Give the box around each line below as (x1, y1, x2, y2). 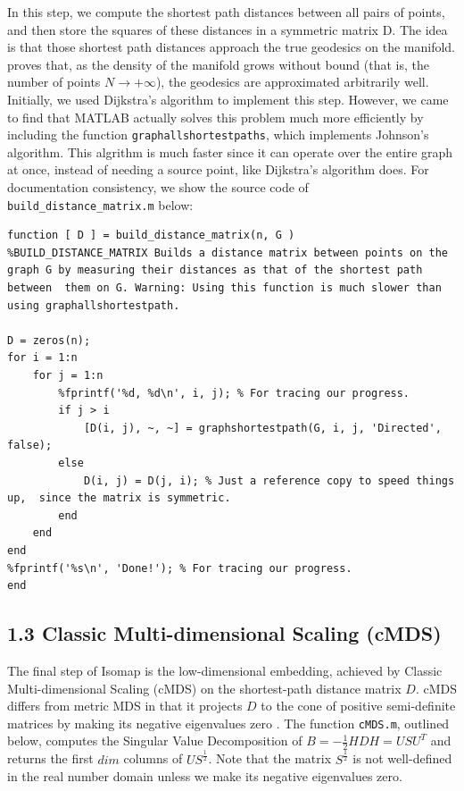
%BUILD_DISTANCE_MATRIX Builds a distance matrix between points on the (7, 246, 448, 259)
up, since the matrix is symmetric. (7, 492, 231, 505)
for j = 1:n (32, 369, 104, 382)
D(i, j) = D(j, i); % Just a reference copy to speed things (83, 474, 455, 487)
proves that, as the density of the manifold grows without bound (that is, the (7, 55, 429, 73)
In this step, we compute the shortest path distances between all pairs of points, (7, 3, 445, 21)
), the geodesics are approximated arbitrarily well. (155, 72, 429, 91)
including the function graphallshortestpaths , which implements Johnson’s (7, 125, 429, 144)
